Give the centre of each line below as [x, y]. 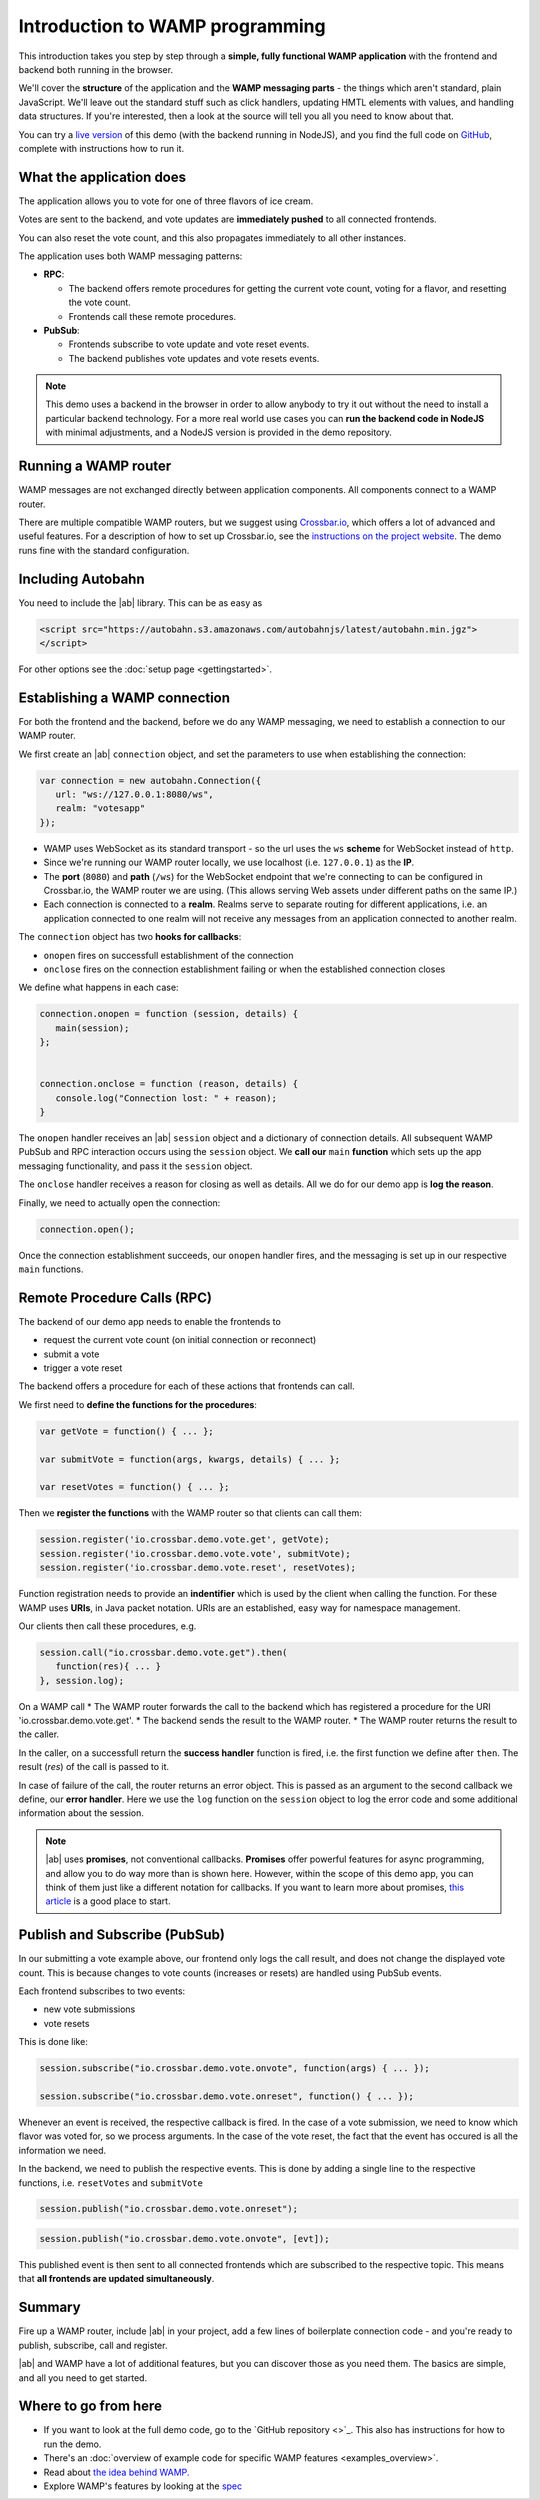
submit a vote [71, 1354]
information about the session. [81, 1813]
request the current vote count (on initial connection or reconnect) [180, 1340]
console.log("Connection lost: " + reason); [166, 1098]
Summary [49, 2307]
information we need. [62, 2150]
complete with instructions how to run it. [101, 148]
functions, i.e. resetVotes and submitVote [111, 2182]
